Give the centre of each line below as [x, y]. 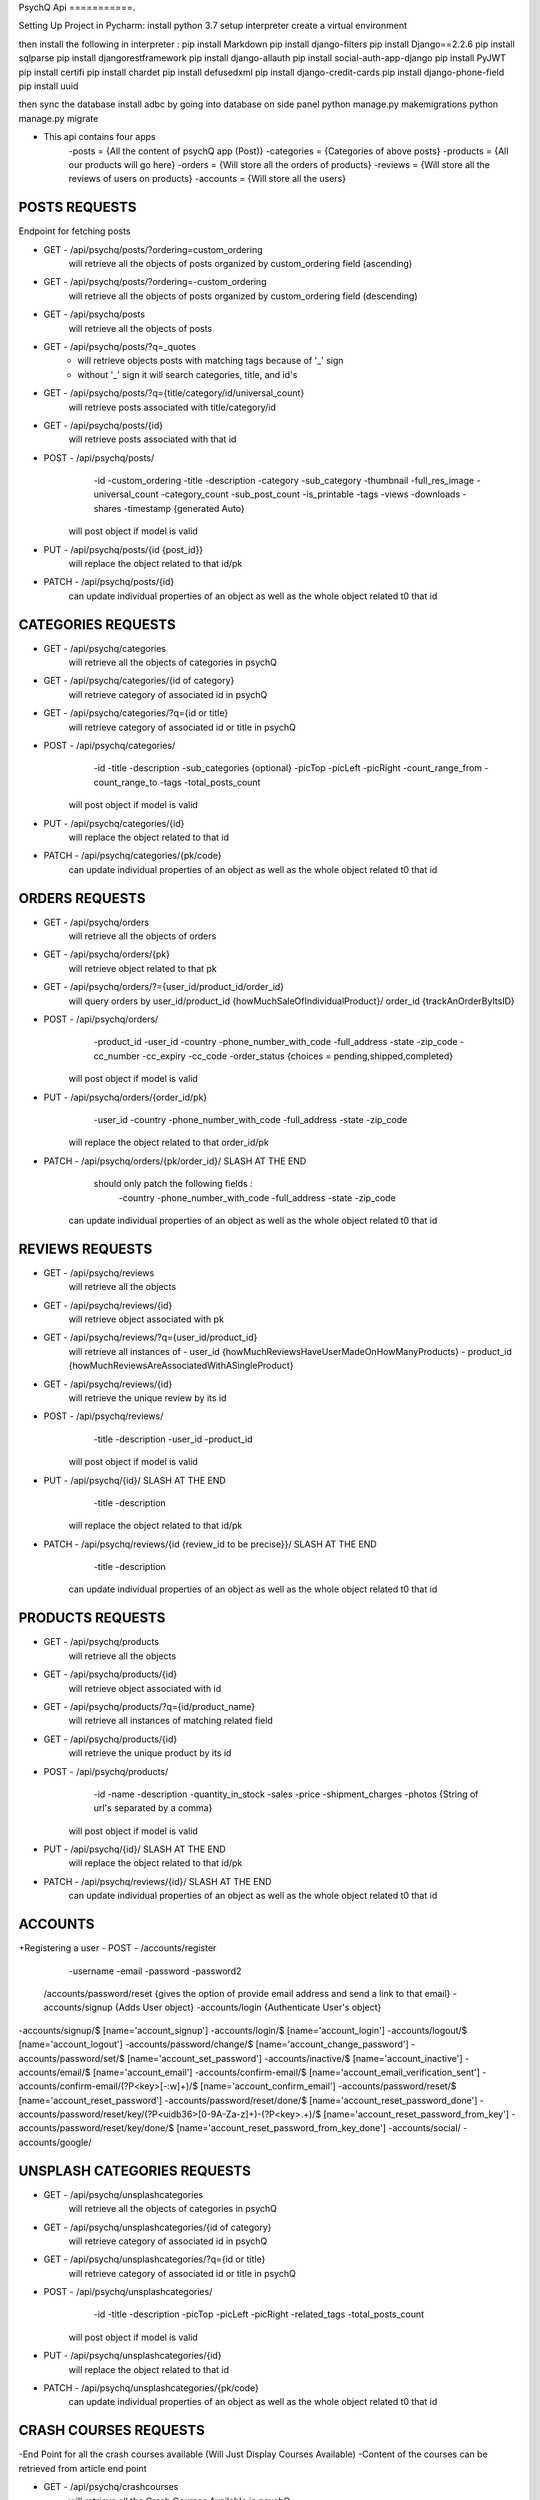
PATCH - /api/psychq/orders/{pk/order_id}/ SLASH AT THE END [175, 1161]
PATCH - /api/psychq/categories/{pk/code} [132, 856]
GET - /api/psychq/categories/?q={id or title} [136, 713]
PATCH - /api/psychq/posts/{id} [109, 582]
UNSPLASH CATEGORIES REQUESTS [135, 2170]
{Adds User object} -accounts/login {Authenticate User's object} [248, 2007]
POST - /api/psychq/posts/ [99, 457]
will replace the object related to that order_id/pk [168, 1142]
